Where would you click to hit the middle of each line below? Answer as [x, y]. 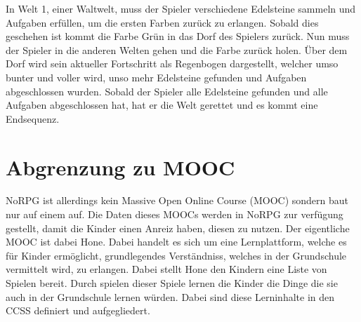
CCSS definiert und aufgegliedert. [78, 310]
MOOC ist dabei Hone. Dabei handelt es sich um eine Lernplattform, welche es [176, 242]
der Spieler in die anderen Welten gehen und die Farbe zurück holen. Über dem [177, 49]
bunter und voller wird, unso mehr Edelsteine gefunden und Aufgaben [156, 77]
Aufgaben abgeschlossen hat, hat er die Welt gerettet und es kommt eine [162, 105]
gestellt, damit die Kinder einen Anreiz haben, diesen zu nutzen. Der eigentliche [178, 228]
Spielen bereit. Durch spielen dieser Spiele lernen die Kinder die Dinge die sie [172, 283]
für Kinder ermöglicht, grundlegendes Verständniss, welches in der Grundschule [176, 255]
